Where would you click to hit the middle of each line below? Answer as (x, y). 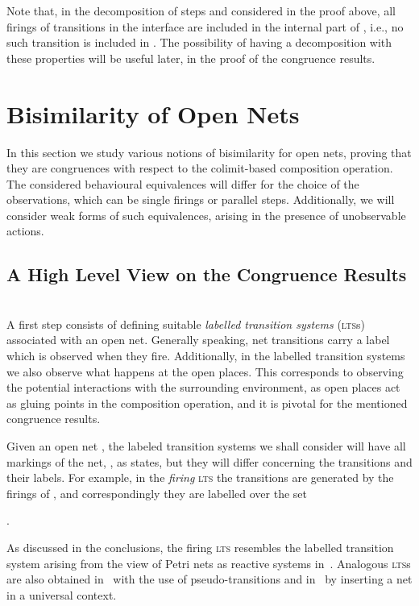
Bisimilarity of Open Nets (153, 113)
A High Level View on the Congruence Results (207, 274)
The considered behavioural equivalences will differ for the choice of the (183, 183)
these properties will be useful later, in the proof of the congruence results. (191, 58)
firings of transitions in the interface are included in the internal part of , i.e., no (205, 26)
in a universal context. (62, 594)
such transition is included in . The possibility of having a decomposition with (199, 42)
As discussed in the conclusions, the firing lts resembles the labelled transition (200, 547)
